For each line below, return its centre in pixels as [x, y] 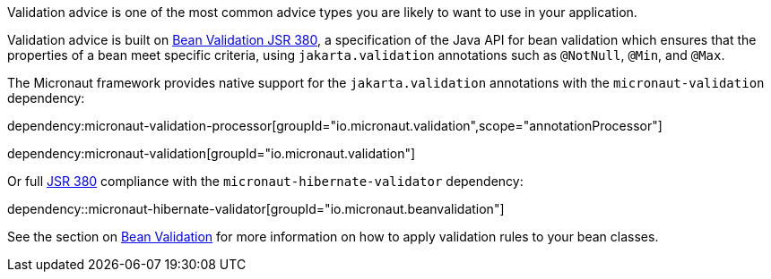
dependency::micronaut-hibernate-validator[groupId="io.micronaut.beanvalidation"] [256, 209]
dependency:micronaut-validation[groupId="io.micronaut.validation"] [212, 153]
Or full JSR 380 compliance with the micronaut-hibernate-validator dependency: [265, 181]
